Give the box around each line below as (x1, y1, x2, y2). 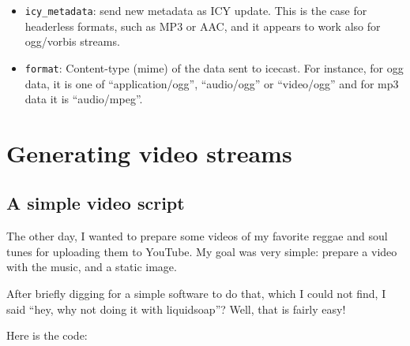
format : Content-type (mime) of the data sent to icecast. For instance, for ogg (24, 59, 404, 76)
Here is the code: (6, 327, 88, 344)
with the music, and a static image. (6, 259, 177, 275)
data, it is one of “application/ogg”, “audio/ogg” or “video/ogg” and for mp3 (24, 75, 399, 91)
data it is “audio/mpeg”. (24, 91, 143, 107)
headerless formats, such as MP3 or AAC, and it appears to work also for (24, 17, 381, 34)
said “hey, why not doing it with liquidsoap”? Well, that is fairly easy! (6, 300, 346, 317)
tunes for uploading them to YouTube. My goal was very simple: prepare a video (6, 243, 397, 259)
